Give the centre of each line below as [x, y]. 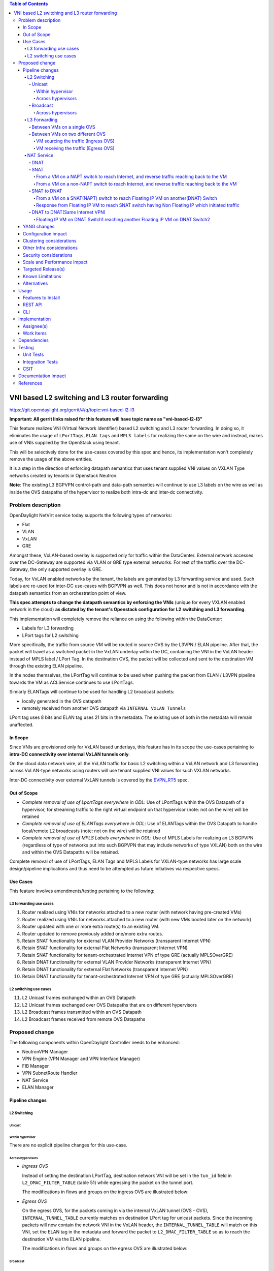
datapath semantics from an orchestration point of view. [68, 593]
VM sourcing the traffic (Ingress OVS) [75, 141]
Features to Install [42, 298]
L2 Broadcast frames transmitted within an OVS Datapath [82, 1012]
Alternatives [36, 283]
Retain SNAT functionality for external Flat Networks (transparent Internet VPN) [105, 948]
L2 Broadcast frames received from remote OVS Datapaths [84, 1019]
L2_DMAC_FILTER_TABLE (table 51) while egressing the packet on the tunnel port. [108, 1183]
